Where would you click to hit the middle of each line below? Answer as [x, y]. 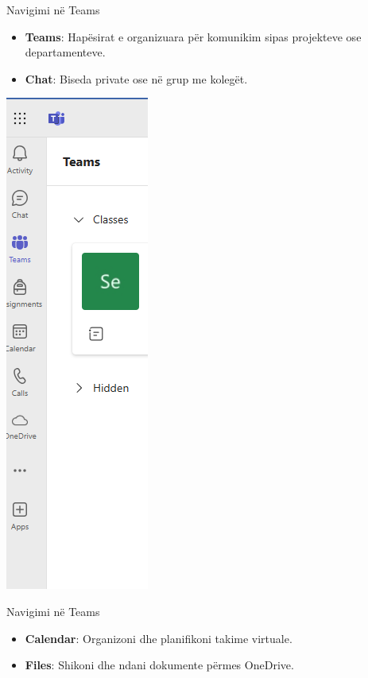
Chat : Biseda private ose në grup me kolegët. [136, 78]
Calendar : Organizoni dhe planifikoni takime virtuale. [159, 638]
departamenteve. [65, 52]
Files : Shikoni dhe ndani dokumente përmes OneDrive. [159, 665]
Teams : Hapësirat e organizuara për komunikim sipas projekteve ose [193, 36]
